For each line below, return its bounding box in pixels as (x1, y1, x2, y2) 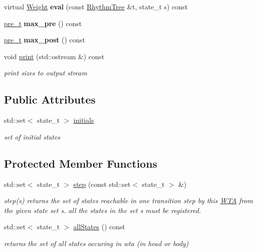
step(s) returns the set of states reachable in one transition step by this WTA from (4, 195, 253, 206)
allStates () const (73, 221, 125, 232)
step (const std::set (73, 179, 131, 189)
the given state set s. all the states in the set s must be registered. (4, 205, 201, 215)
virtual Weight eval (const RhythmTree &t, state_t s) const (4, 1, 188, 11)
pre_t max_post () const (4, 35, 86, 45)
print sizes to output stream (4, 68, 87, 78)
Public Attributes (4, 92, 96, 107)
